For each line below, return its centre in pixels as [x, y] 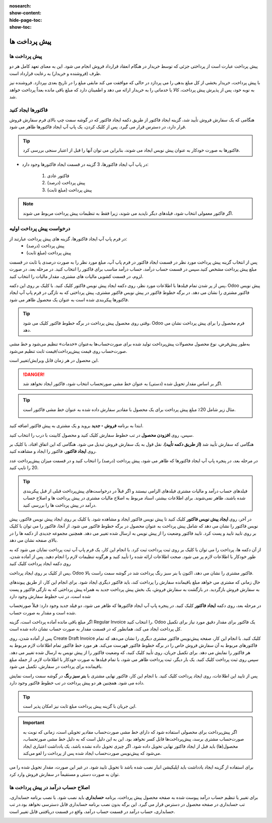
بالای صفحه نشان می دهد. [33, 540]
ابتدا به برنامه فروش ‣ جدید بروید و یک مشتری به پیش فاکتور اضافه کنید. [76, 426]
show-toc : [20, 27]
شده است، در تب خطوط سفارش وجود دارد [50, 596]
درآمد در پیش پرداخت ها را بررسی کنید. [60, 505]
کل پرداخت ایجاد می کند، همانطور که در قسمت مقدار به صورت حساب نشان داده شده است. [96, 629]
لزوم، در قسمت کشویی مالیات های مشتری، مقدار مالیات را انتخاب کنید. [76, 276]
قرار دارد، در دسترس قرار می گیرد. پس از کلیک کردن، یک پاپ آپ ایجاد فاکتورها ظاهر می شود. [98, 127]
